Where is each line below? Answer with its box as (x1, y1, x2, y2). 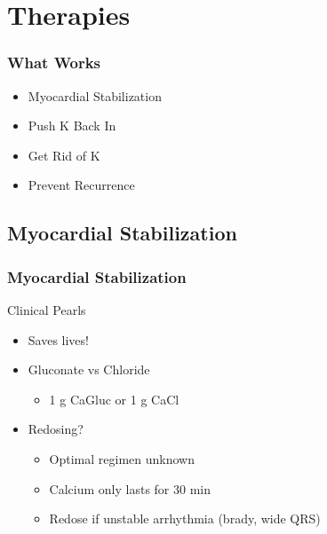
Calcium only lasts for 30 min (49, 479, 211, 498)
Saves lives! (28, 330, 89, 349)
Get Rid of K (28, 145, 100, 164)
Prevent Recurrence (28, 176, 135, 194)
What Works (7, 51, 101, 74)
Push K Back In (28, 116, 116, 135)
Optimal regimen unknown (49, 449, 195, 467)
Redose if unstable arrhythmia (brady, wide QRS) (49, 509, 321, 528)
